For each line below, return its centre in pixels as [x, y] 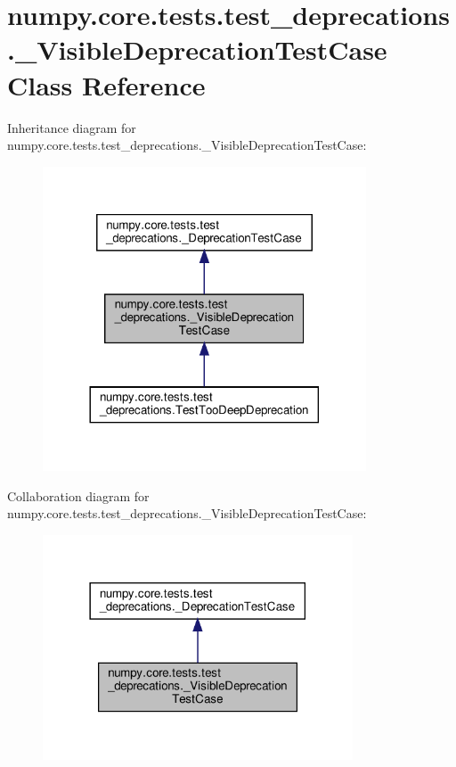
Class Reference [106, 84]
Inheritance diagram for [72, 127]
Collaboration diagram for [78, 495]
